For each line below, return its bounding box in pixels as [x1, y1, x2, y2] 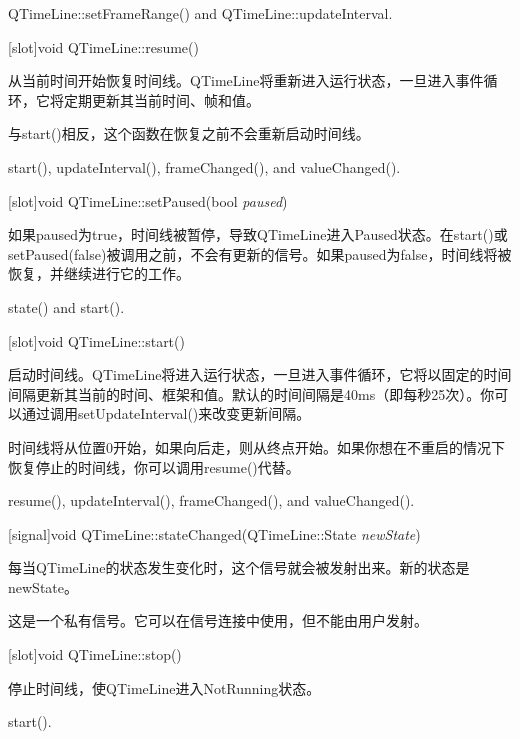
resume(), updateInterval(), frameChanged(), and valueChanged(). [8, 490, 415, 511]
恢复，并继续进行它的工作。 [8, 263, 190, 284]
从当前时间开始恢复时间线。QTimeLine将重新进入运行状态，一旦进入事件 [8, 70, 484, 91]
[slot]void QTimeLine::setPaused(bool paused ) [8, 190, 288, 211]
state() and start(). [8, 296, 125, 317]
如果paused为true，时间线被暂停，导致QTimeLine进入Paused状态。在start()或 [8, 224, 508, 245]
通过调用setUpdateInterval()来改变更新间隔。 [21, 403, 311, 424]
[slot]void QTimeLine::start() [8, 330, 185, 351]
